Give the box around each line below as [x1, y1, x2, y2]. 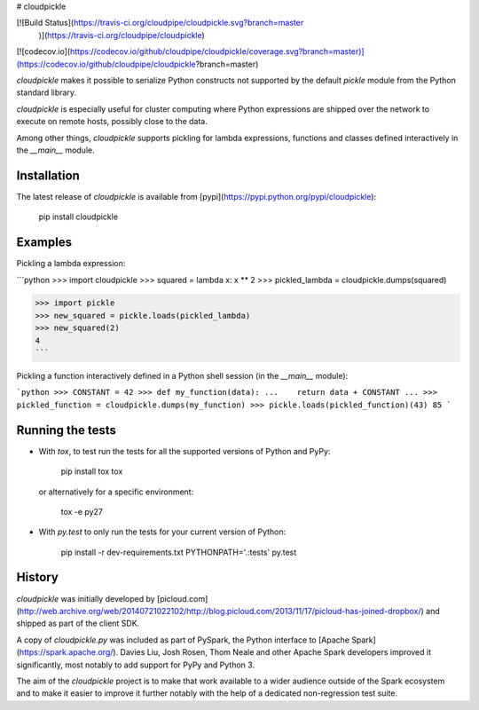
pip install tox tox [60, 466, 123, 477]
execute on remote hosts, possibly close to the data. [16, 116, 208, 127]
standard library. [16, 87, 77, 98]
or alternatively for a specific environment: [38, 486, 194, 497]
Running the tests [16, 422, 117, 438]
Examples [16, 235, 73, 250]
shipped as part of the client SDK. [16, 618, 140, 629]
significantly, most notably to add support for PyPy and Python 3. [16, 659, 255, 670]
